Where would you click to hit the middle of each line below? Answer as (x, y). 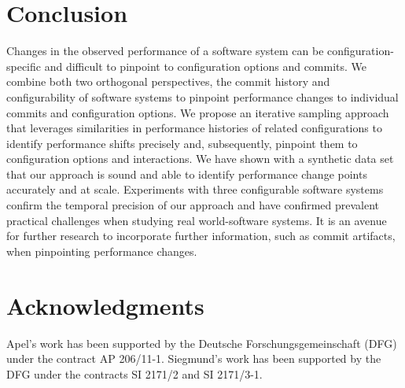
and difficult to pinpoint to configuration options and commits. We (206, 66)
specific (24, 66)
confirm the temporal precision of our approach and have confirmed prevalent (193, 205)
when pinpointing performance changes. (102, 251)
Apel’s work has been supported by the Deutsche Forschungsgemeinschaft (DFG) (202, 343)
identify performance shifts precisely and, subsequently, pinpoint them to (182, 143)
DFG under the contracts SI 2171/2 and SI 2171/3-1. (134, 373)
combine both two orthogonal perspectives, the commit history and (168, 81)
